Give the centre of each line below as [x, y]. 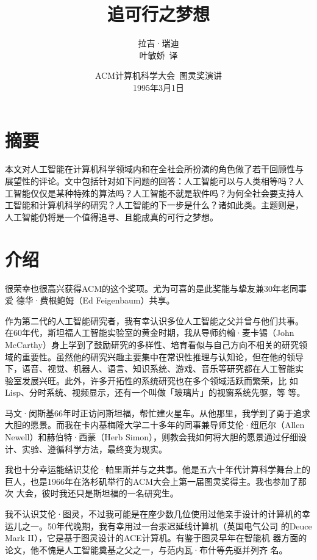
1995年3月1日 [158, 87]
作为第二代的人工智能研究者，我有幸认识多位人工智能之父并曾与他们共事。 [154, 320]
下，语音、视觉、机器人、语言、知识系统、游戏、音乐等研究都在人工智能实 [154, 369]
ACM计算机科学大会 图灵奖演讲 [158, 75]
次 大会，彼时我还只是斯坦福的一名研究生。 [92, 493]
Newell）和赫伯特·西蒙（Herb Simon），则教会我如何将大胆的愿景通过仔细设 [156, 437]
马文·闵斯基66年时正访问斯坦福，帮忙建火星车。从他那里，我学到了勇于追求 [158, 413]
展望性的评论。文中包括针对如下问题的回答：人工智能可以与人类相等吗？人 [154, 181]
